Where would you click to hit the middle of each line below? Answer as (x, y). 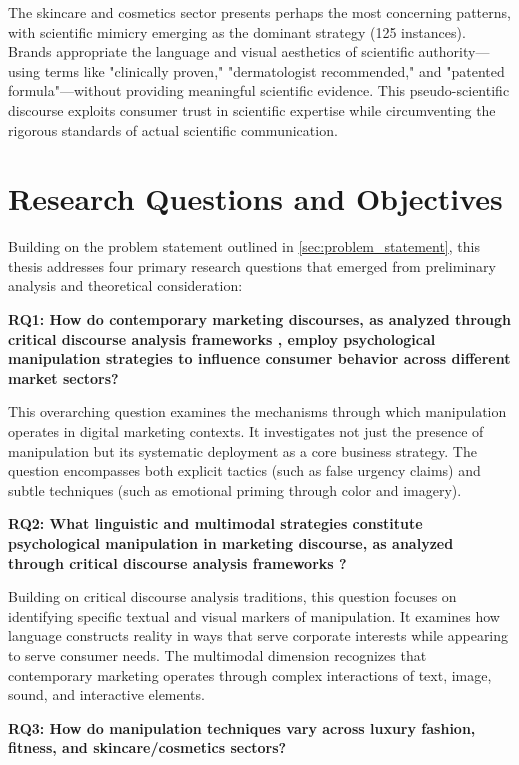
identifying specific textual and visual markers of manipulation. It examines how (254, 615)
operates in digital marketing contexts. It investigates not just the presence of (246, 431)
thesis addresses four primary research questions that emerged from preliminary (252, 265)
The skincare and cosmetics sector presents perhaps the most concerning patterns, (259, 12)
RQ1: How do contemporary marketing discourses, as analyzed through (259, 319)
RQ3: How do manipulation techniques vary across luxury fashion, (242, 727)
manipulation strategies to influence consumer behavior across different (259, 358)
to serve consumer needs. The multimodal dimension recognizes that (217, 654)
